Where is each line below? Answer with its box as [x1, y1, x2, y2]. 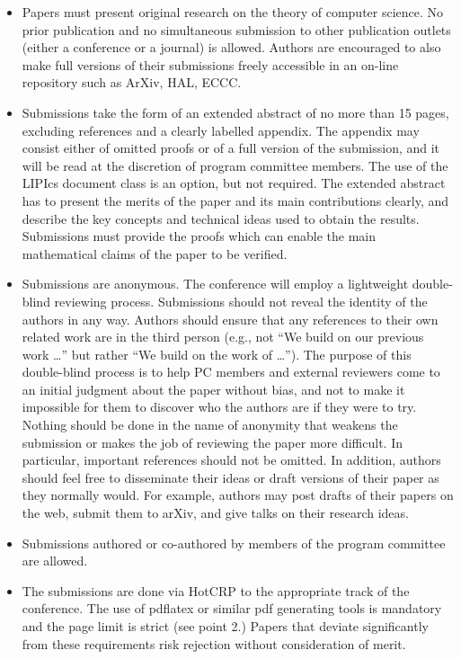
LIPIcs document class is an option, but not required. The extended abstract [22, 174, 446, 192]
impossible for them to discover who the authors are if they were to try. [22, 397, 417, 416]
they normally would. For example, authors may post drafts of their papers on [22, 485, 454, 504]
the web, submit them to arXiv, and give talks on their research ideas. [22, 503, 409, 522]
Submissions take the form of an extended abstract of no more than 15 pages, [22, 102, 449, 121]
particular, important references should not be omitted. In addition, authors [22, 450, 441, 469]
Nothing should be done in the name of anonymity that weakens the [22, 415, 398, 434]
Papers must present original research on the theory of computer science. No [22, 3, 444, 21]
